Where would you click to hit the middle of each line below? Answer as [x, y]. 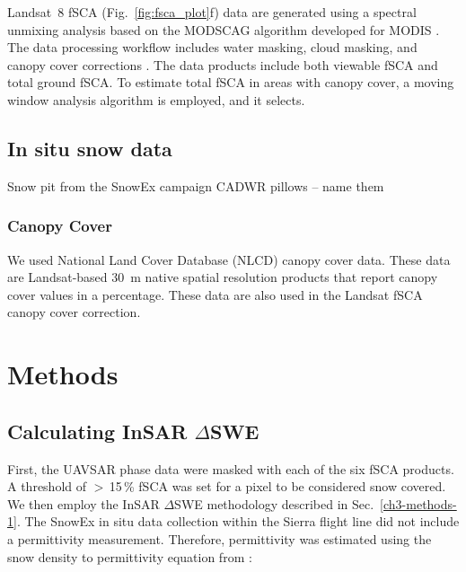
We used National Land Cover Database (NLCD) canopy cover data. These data [229, 259]
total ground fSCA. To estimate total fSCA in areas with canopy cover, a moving [231, 82]
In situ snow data [90, 148]
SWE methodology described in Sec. [274, 503]
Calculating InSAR [97, 431]
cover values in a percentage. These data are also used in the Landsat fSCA [215, 294]
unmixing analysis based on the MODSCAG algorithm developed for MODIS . [224, 29]
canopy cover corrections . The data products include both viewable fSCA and [223, 64]
